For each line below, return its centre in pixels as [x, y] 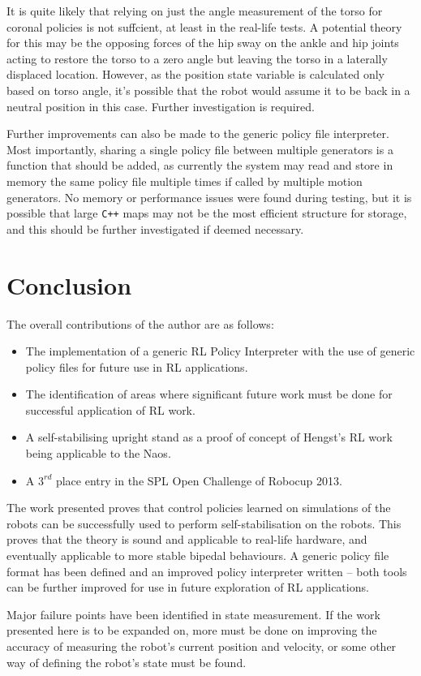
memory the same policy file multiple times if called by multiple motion [185, 181]
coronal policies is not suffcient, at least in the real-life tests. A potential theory [204, 26]
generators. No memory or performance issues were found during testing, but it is [209, 197]
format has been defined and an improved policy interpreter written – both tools [207, 571]
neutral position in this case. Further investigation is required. [161, 106]
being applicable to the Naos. [98, 453]
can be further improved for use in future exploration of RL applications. [188, 587]
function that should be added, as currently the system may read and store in [200, 165]
